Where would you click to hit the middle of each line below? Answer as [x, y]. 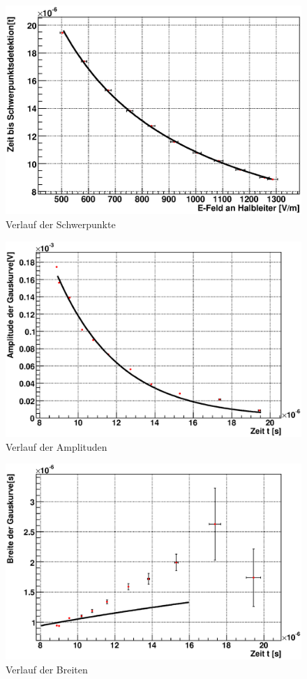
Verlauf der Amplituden [57, 446]
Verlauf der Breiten [47, 669]
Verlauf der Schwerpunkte [61, 224]
